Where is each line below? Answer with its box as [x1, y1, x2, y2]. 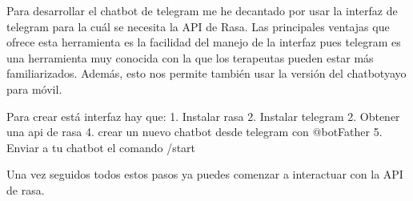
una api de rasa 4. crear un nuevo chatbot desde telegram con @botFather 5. [6, 123, 383, 140]
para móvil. [6, 80, 62, 97]
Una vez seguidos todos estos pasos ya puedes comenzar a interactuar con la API [6, 166, 403, 183]
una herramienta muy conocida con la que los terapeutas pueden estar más [6, 49, 374, 66]
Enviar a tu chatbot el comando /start [6, 139, 196, 155]
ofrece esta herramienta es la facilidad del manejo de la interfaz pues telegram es [6, 34, 401, 50]
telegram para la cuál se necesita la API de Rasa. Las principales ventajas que [6, 18, 390, 34]
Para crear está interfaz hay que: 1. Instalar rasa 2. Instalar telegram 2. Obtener [6, 107, 400, 124]
